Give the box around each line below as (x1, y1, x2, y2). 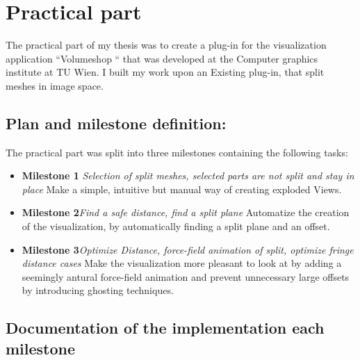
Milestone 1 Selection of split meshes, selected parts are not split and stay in (22, 168, 354, 183)
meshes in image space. (6, 78, 104, 92)
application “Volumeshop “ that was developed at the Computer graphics (6, 51, 318, 65)
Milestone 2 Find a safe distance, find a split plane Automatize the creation (22, 205, 350, 220)
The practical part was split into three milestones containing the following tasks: (6, 145, 348, 159)
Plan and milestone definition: (6, 112, 227, 133)
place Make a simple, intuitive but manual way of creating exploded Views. (22, 181, 342, 196)
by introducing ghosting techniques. (22, 283, 174, 297)
